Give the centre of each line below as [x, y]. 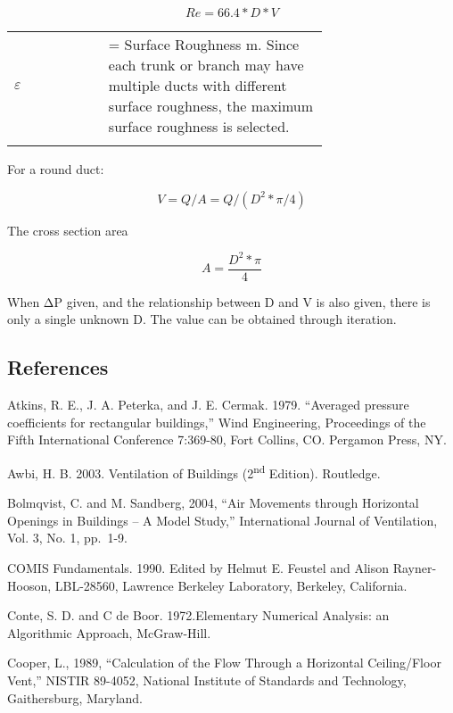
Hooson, [29, 585]
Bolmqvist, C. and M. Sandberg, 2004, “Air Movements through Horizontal [213, 503]
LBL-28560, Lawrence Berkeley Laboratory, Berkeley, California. [231, 585]
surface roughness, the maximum [211, 106]
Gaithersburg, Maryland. [75, 697]
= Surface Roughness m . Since [204, 44]
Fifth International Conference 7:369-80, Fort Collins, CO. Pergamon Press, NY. [227, 439]
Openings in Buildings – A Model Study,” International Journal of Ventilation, [222, 520]
